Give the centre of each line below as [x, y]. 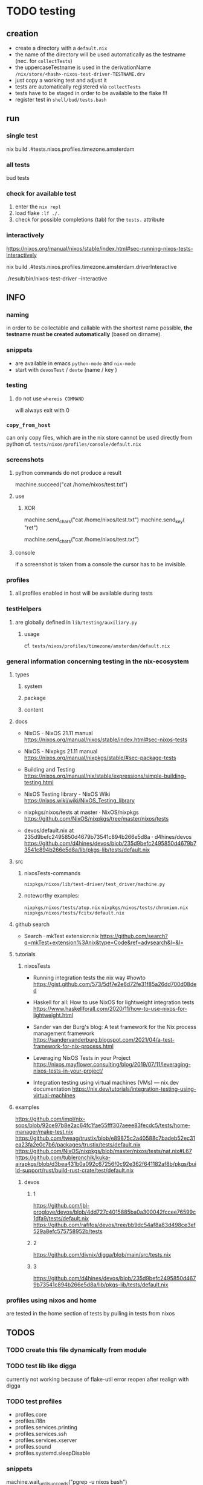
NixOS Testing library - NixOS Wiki [67, 794]
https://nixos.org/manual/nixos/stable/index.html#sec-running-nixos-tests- [100, 248]
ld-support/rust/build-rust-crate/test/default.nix [74, 1170]
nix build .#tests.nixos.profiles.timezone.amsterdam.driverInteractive [92, 266]
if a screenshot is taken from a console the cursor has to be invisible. [101, 564]
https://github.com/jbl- [61, 1205]
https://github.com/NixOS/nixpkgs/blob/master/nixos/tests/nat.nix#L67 [103, 1151]
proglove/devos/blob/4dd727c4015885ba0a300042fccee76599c [114, 1212]
